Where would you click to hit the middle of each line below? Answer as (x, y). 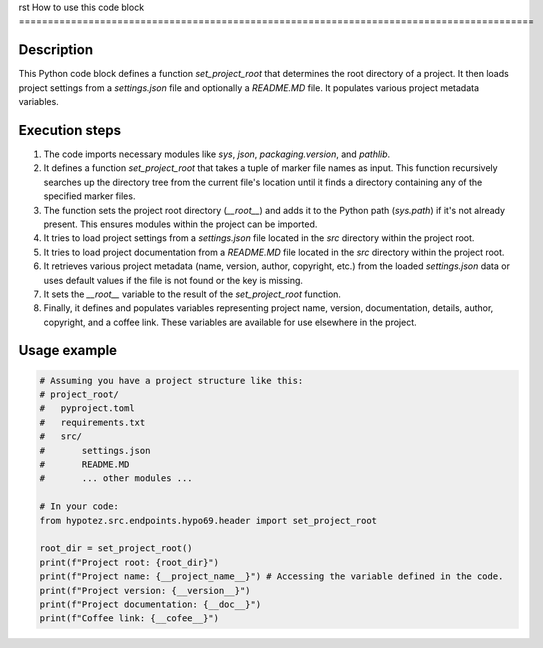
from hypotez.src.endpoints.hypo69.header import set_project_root (208, 520)
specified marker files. (89, 196)
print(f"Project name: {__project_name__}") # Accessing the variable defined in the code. (271, 576)
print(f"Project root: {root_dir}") (129, 562)
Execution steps (70, 130)
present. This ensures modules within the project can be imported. (180, 224)
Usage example (68, 350)
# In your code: (79, 506)
